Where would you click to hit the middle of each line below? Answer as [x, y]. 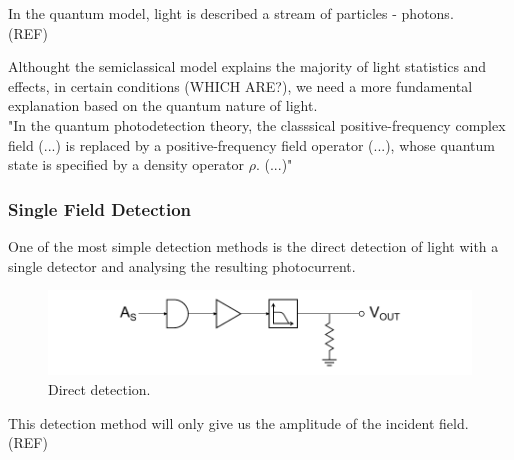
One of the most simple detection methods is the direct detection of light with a [253, 245]
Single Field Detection [99, 208]
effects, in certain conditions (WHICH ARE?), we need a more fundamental [240, 85]
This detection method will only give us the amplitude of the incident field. [238, 422]
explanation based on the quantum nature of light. [163, 105]
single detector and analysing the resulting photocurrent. [182, 265]
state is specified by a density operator [126, 164]
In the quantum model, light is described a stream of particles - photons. [231, 13]
